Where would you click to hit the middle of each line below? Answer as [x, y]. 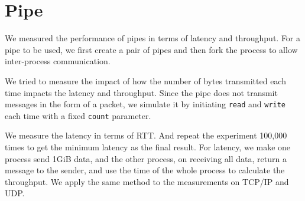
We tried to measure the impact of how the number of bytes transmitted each [145, 80]
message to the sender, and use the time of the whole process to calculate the [145, 170]
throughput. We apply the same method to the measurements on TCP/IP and [147, 181]
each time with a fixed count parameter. [78, 115]
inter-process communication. [58, 61]
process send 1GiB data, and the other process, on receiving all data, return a [146, 158]
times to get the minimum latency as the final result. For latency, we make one [148, 147]
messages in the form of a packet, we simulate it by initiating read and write [145, 104]
